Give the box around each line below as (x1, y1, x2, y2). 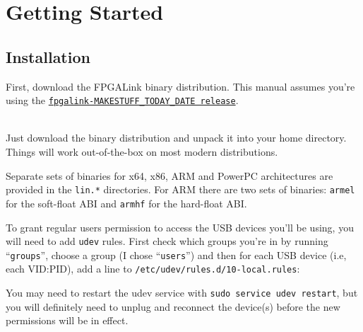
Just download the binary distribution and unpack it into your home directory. (6, 130, 347, 145)
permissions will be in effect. (6, 313, 129, 328)
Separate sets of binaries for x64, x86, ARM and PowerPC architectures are (6, 168, 333, 183)
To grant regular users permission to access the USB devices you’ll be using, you (6, 219, 354, 234)
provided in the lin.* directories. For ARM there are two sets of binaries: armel (6, 182, 355, 197)
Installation (6, 45, 90, 67)
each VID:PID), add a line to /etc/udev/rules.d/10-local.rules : (6, 261, 300, 276)
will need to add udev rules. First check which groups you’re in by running (6, 234, 328, 248)
